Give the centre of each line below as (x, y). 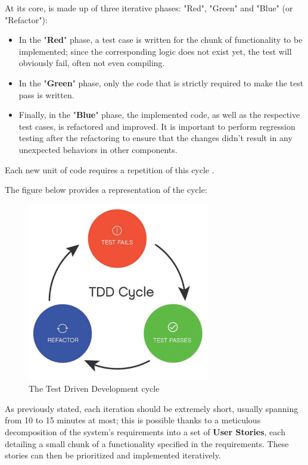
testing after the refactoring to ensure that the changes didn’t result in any (155, 138)
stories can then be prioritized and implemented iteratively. (113, 455)
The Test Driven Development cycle (94, 388)
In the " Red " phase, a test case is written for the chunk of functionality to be (161, 40)
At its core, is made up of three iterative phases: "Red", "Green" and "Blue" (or (149, 8)
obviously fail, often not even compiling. (92, 63)
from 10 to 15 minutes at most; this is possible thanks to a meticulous (133, 420)
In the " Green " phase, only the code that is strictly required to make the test (161, 82)
